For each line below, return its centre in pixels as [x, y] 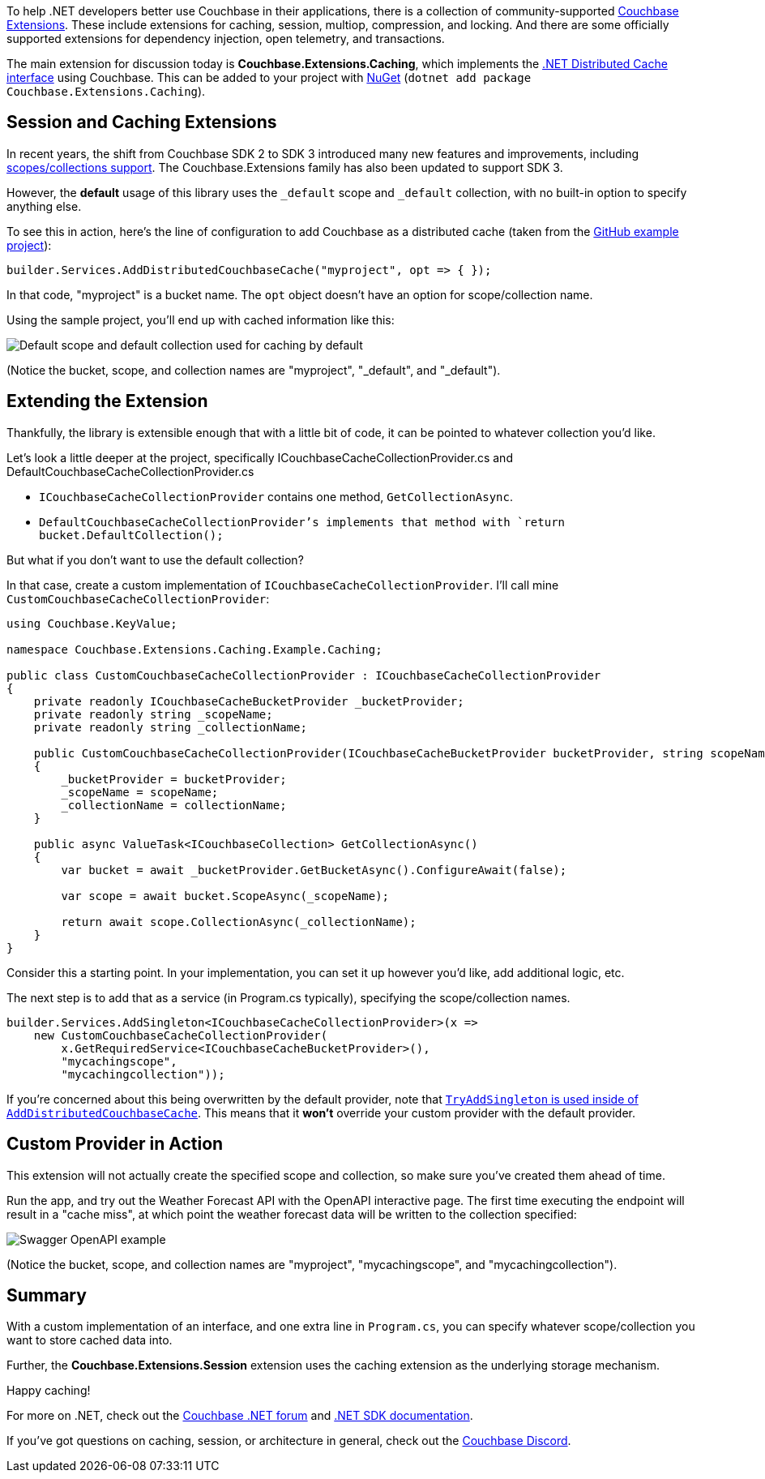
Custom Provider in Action [115, 1144]
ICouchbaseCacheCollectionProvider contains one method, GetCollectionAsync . [276, 496]
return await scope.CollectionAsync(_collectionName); [239, 922]
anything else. [44, 206]
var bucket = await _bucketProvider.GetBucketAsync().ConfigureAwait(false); [314, 870]
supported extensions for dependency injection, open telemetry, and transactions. [226, 39]
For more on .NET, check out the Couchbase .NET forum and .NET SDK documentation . [240, 1416]
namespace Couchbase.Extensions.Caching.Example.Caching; [194, 649]
